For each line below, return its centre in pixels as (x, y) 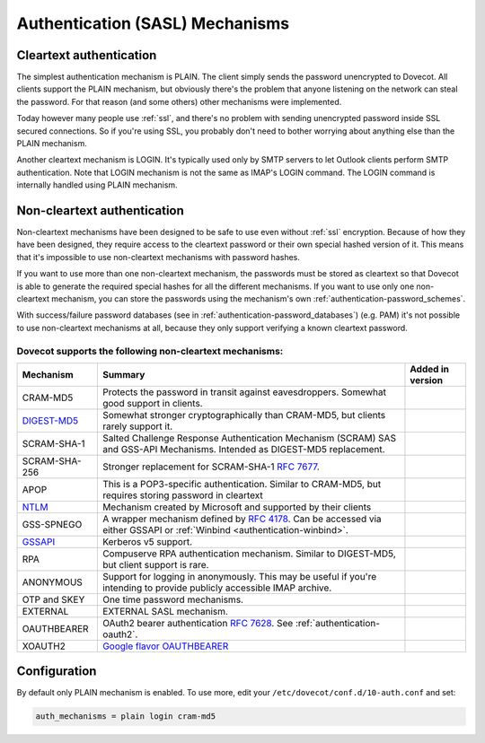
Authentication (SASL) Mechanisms (153, 23)
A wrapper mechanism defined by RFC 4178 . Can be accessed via (242, 519)
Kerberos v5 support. (147, 541)
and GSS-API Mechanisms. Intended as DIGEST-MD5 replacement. (243, 449)
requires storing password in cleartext (183, 495)
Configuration (57, 672)
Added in (429, 369)
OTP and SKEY (53, 599)
